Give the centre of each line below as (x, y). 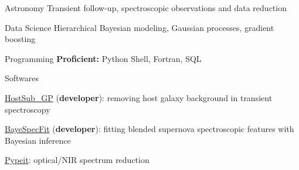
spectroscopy (28, 109)
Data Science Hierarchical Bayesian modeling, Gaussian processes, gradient (140, 27)
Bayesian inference (38, 140)
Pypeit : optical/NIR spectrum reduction (77, 160)
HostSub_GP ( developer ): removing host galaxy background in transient (139, 97)
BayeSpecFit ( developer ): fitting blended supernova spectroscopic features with (149, 129)
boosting (20, 39)
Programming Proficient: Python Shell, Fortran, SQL (103, 58)
